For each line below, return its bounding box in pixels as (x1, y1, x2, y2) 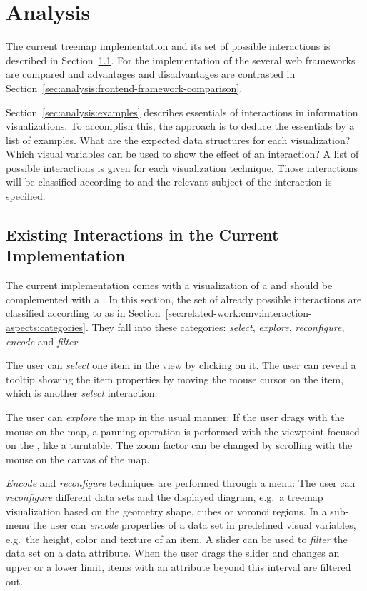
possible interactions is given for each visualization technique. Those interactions (6, 160, 358, 175)
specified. (6, 188, 46, 203)
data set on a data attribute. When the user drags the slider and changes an (6, 545, 340, 560)
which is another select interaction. (6, 385, 158, 400)
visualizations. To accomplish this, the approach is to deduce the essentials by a (6, 118, 355, 133)
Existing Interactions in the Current (6, 223, 279, 246)
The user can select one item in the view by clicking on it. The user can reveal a (6, 358, 356, 373)
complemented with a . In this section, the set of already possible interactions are (6, 291, 362, 306)
